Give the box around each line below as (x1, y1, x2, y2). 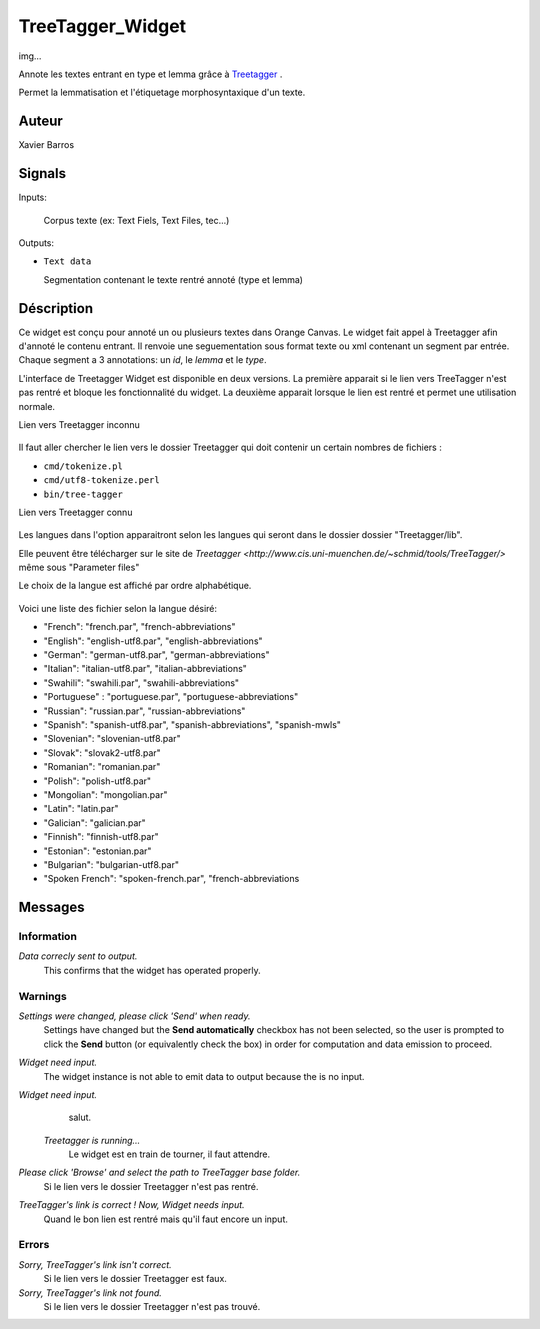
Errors (18, 1238, 50, 1252)
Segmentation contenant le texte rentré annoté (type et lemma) (43, 273, 304, 285)
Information (18, 930, 77, 944)
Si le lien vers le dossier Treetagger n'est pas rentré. (43, 1180, 259, 1192)
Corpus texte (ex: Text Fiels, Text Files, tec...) (43, 214, 230, 226)
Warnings (18, 989, 67, 1003)
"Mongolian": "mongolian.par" (43, 788, 168, 800)
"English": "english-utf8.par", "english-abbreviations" (43, 635, 264, 647)
